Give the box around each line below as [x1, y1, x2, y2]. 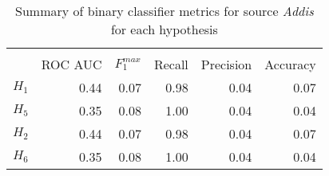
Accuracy [264, 55, 316, 73]
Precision [200, 55, 252, 73]
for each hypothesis [110, 20, 218, 38]
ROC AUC [41, 55, 102, 73]
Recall [153, 55, 188, 73]
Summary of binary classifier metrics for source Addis [15, 2, 314, 20]
